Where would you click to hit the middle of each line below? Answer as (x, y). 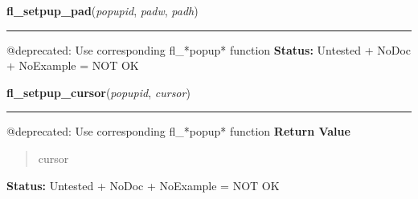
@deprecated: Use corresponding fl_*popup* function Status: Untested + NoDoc (209, 49)
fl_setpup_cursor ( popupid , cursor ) (98, 92)
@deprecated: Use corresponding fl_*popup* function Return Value (178, 131)
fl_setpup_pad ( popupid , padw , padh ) (102, 10)
